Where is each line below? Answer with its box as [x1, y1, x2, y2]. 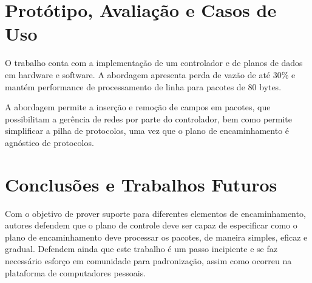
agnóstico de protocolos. [5, 136, 94, 148]
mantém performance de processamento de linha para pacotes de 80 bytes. [5, 80, 282, 93]
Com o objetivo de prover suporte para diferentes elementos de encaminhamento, [5, 207, 306, 219]
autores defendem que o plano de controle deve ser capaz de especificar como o [5, 219, 297, 231]
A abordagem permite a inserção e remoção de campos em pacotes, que [5, 101, 271, 113]
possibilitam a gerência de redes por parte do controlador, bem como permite [5, 112, 292, 125]
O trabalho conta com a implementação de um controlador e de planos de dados [5, 56, 303, 69]
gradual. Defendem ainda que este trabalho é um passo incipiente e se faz [5, 242, 277, 255]
